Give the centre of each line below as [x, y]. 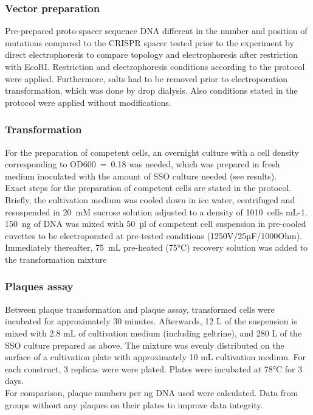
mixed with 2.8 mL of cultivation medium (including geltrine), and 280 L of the [153, 333]
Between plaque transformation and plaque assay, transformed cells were [140, 309]
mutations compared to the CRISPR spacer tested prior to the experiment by [150, 42]
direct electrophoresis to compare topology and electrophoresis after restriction [151, 54]
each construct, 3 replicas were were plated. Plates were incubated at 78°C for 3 [154, 368]
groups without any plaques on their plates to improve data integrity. [134, 404]
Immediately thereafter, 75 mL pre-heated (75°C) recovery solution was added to [156, 247]
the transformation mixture [56, 259]
